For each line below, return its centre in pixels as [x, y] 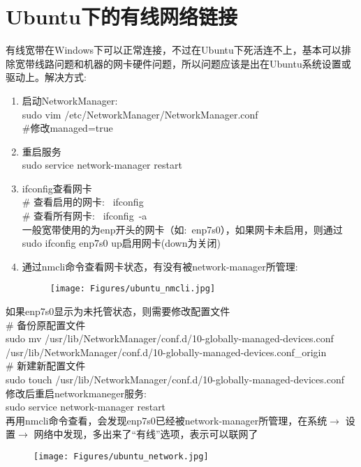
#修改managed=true [67, 128]
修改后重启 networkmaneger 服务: [76, 393]
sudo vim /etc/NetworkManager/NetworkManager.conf [140, 114]
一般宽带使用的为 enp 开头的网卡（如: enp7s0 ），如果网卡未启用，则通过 [182, 229]
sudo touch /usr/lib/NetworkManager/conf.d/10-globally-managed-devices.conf [175, 380]
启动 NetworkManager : [70, 100]
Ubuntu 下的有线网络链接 [121, 16]
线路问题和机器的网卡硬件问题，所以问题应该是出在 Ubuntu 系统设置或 [193, 63]
